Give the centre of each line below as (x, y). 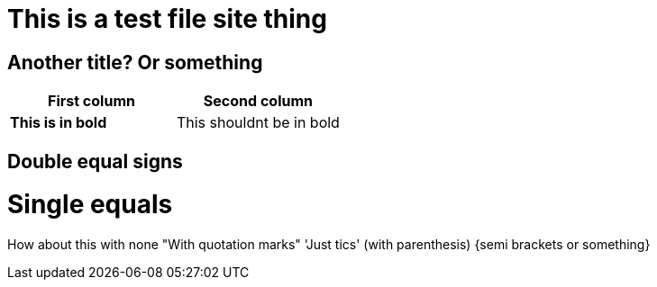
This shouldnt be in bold (258, 123)
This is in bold (59, 123)
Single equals (90, 205)
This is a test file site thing (167, 19)
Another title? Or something (135, 62)
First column (91, 101)
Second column (258, 101)
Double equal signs (95, 161)
